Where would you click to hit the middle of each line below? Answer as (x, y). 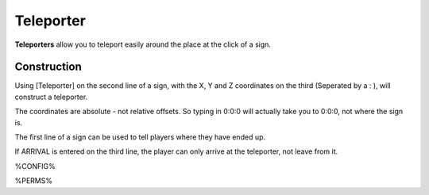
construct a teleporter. (51, 97)
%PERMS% (34, 181)
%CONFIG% (35, 166)
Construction (48, 67)
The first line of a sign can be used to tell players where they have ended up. (140, 137)
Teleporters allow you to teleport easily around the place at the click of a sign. (143, 44)
